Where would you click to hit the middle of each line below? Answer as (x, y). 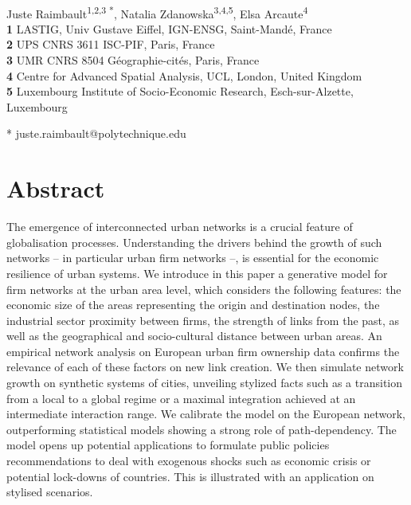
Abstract (56, 188)
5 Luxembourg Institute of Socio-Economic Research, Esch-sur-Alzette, (180, 91)
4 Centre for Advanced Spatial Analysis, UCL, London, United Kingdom (184, 75)
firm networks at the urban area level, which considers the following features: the (204, 289)
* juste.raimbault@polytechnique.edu (96, 133)
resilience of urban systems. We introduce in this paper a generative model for (197, 273)
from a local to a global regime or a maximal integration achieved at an (181, 398)
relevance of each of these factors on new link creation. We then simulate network (205, 367)
